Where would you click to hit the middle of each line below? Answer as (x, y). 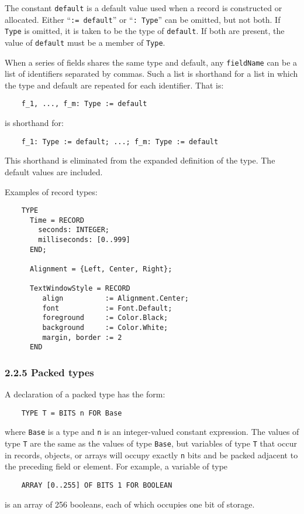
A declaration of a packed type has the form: (85, 394)
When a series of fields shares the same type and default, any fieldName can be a (151, 62)
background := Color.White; (105, 328)
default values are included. (54, 171)
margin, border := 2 (82, 337)
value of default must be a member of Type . (85, 42)
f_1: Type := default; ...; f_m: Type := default (120, 142)
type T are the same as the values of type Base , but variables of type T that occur (151, 443)
